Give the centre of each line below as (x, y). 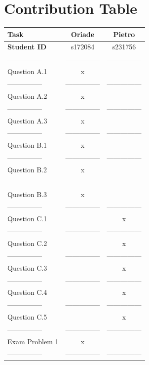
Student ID (27, 47)
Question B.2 (27, 169)
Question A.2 (27, 96)
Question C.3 (27, 267)
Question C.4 (27, 292)
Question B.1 (27, 145)
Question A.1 (27, 71)
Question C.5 (27, 317)
